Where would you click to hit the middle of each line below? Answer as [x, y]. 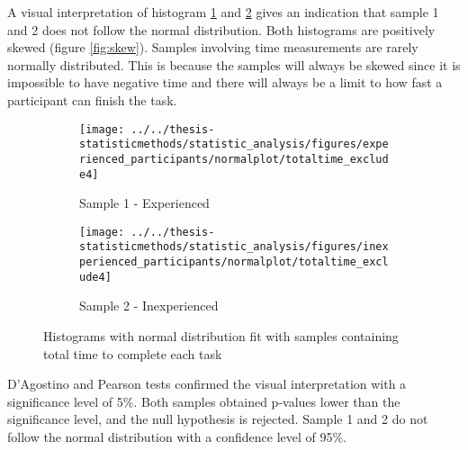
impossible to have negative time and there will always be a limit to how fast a [225, 82]
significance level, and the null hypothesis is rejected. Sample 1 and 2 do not [218, 419]
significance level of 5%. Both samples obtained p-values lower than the [204, 401]
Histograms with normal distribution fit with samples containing [221, 336]
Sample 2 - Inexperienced [149, 306]
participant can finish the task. [92, 99]
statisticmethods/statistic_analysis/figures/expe [234, 144]
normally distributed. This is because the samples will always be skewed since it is [234, 64]
